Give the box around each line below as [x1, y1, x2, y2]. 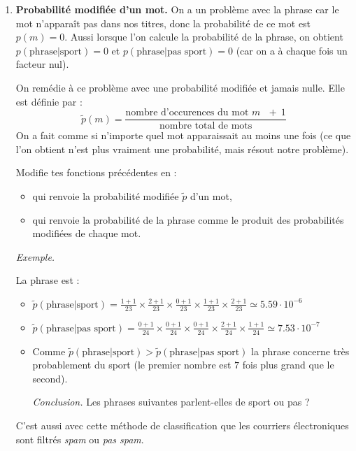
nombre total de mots [159, 121, 252, 131]
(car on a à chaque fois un [236, 43, 348, 57]
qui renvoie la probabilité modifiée [32, 189, 179, 203]
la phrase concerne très [251, 343, 350, 358]
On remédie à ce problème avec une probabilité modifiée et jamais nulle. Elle [15, 80, 345, 94]
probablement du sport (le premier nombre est [32, 357, 232, 372]
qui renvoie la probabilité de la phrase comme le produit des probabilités [32, 212, 344, 227]
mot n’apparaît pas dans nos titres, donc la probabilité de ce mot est [15, 15, 311, 30]
